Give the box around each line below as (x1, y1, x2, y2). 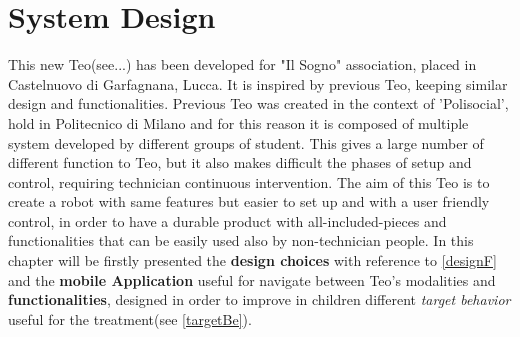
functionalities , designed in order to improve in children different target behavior (8, 289, 511, 310)
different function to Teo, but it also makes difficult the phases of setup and (8, 152, 472, 173)
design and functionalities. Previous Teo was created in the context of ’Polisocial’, (8, 93, 509, 114)
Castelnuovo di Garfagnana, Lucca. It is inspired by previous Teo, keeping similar (8, 73, 508, 94)
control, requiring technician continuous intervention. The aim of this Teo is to (8, 171, 490, 192)
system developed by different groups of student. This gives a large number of (8, 132, 484, 153)
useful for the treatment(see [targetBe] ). (8, 308, 252, 329)
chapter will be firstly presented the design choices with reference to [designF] (8, 250, 497, 271)
